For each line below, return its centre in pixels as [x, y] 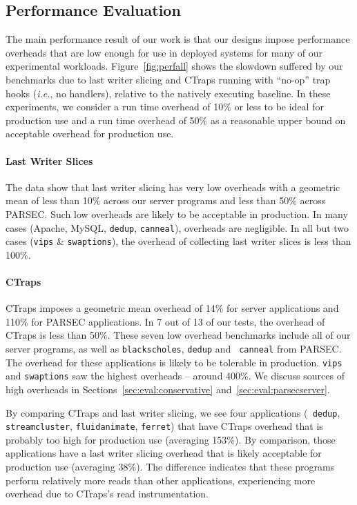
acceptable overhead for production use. [90, 133]
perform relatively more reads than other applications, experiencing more [161, 480]
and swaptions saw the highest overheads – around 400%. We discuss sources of [175, 376]
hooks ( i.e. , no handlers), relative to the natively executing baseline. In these [168, 93]
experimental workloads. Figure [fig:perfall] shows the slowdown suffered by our [174, 66]
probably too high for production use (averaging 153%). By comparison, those [171, 439]
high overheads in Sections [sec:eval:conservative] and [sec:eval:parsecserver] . [168, 389]
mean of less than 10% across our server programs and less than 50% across [166, 200]
